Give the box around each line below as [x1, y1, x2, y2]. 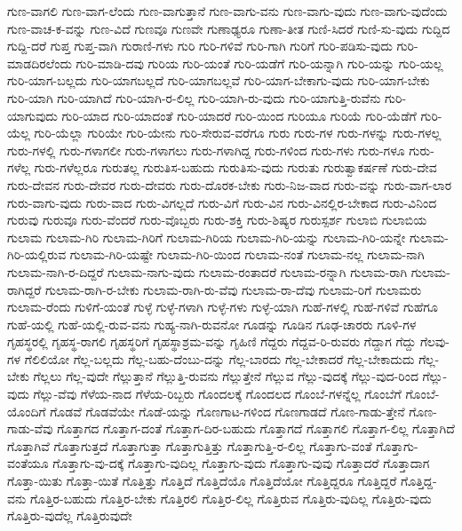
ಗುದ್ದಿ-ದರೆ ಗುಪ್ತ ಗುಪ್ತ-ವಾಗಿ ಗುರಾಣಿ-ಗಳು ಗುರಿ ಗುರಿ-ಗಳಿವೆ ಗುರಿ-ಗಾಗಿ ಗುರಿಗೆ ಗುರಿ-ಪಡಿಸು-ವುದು [7, 36, 393, 55]
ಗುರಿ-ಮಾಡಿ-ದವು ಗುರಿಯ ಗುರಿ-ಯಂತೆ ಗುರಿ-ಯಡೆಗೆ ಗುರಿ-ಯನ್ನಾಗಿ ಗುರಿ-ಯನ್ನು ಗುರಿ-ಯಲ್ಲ [76, 53, 443, 72]
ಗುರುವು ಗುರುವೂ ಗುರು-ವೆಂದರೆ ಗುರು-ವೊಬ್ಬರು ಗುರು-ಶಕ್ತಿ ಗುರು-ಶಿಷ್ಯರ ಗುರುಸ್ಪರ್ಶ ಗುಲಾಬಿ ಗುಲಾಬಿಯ [7, 210, 427, 229]
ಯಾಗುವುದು [7, 106, 58, 124]
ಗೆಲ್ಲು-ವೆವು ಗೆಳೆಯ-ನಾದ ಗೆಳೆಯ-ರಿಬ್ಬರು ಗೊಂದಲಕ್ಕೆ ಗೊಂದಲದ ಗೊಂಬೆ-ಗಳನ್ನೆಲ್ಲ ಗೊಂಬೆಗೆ [33, 384, 402, 403]
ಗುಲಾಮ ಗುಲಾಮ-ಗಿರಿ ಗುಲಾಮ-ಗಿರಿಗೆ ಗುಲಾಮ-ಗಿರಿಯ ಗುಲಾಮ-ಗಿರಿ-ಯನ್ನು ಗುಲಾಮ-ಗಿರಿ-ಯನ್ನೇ [7, 227, 406, 246]
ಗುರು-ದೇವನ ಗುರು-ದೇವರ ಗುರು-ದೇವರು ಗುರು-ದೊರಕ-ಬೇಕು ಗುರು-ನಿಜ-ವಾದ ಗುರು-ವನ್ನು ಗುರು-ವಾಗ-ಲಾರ [7, 175, 452, 194]
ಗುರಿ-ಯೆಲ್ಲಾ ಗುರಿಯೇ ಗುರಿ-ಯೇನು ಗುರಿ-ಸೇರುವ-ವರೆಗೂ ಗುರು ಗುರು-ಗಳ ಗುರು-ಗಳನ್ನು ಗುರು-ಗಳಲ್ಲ [34, 123, 442, 142]
